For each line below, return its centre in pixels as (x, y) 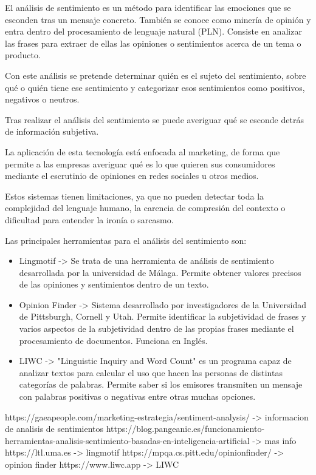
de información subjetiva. (52, 131)
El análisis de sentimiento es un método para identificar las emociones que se (148, 7)
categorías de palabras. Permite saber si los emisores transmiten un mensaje (161, 384)
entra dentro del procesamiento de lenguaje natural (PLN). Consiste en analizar (153, 31)
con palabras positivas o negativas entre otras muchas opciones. (137, 396)
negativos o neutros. (42, 99)
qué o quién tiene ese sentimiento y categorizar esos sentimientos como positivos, (155, 87)
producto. (23, 55)
